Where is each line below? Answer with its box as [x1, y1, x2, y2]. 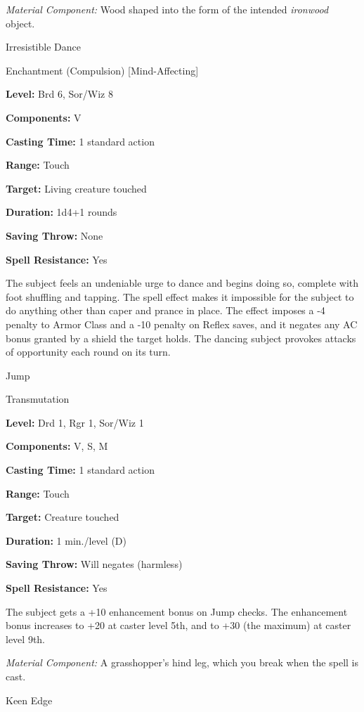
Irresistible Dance [6, 39, 81, 54]
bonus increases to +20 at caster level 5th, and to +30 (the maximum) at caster [6, 618, 351, 633]
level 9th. [6, 631, 45, 646]
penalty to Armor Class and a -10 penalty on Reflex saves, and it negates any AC [6, 316, 358, 331]
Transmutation [6, 391, 70, 406]
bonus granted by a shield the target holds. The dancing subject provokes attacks [6, 330, 356, 345]
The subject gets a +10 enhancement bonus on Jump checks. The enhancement [6, 604, 348, 619]
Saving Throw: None [6, 228, 103, 242]
